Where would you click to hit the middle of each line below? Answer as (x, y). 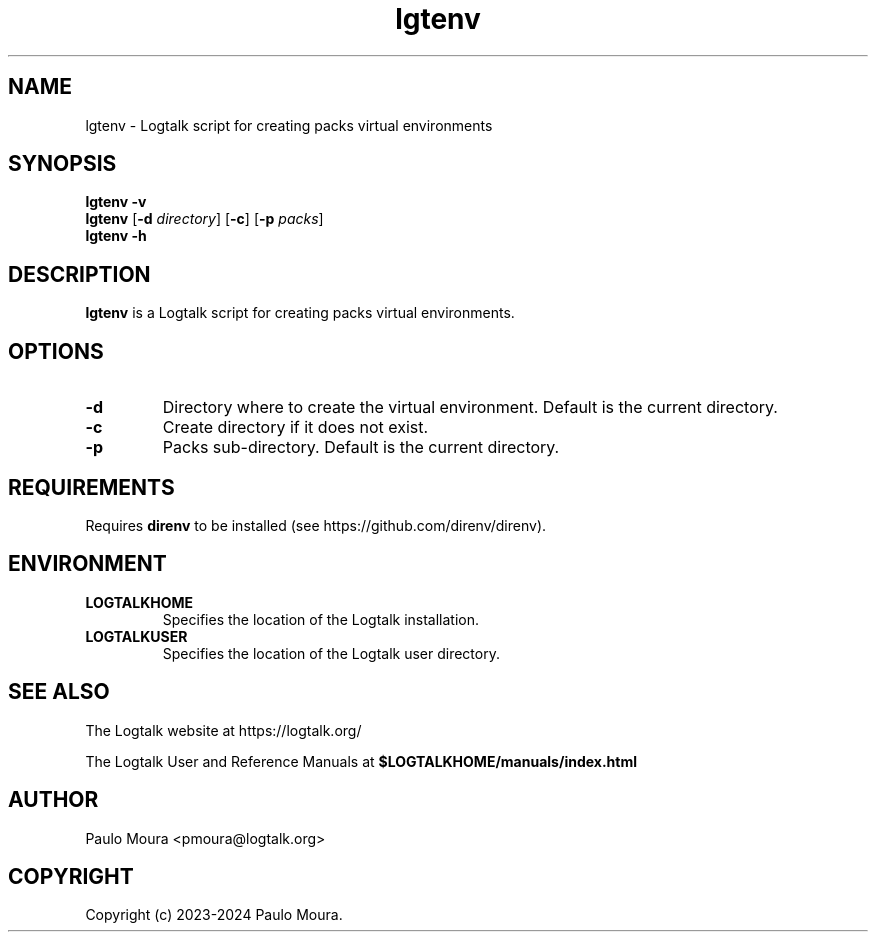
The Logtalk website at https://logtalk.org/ (223, 730)
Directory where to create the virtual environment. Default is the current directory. (470, 407)
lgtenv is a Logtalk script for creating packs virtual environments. (300, 313)
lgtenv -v (116, 202)
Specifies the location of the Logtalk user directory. (331, 653)
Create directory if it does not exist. (295, 427)
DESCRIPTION (79, 274)
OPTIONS (56, 351)
